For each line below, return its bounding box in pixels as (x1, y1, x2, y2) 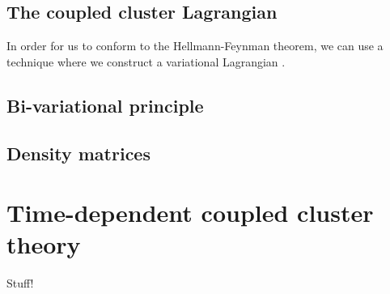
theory (6, 228, 81, 261)
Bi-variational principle (6, 92, 204, 117)
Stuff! (6, 275, 34, 292)
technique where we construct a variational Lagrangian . (6, 53, 286, 70)
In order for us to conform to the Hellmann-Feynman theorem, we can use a (6, 37, 384, 54)
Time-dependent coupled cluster (6, 196, 374, 229)
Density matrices (6, 140, 150, 165)
